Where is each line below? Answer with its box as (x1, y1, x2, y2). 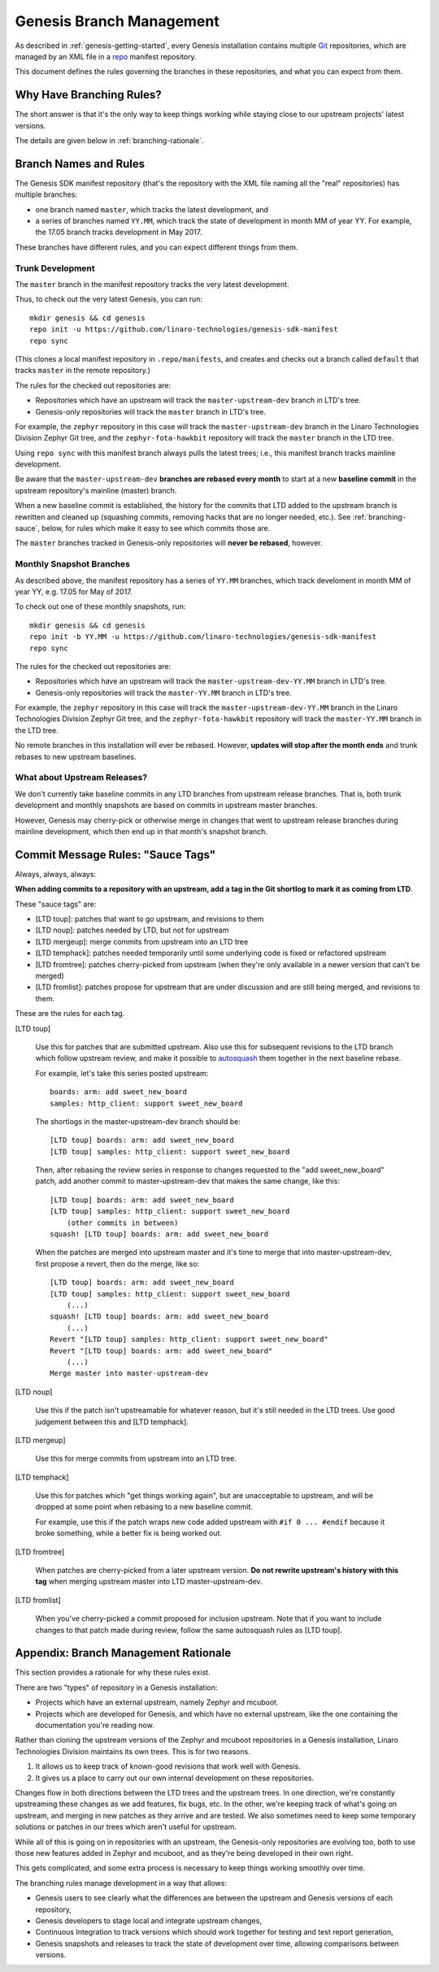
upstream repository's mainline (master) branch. (15, 485, 177, 495)
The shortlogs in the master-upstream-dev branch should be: (35, 1116, 241, 1126)
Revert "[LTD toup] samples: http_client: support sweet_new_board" (50, 1335, 328, 1344)
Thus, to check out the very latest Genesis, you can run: (15, 294, 203, 304)
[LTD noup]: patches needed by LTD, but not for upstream (35, 925, 229, 935)
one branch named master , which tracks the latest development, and (35, 204, 268, 215)
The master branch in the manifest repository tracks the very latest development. (15, 280, 289, 289)
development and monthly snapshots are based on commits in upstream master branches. (15, 801, 318, 810)
